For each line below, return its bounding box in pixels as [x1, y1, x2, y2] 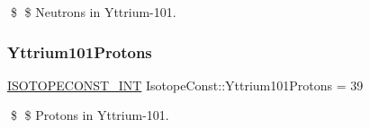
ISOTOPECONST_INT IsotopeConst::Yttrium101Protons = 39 [7, 75, 364, 94]
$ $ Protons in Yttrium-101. [10, 106, 169, 124]
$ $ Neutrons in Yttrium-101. [10, 3, 176, 21]
